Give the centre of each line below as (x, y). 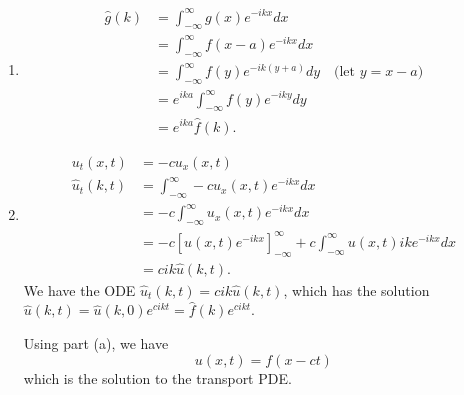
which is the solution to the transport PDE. (157, 377)
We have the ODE (79, 289)
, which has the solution (356, 289)
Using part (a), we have (96, 343)
